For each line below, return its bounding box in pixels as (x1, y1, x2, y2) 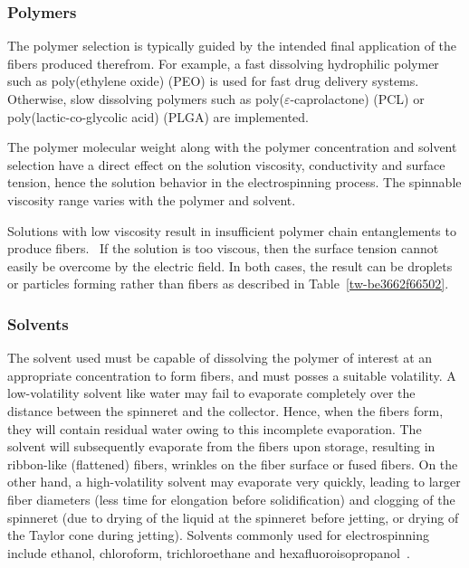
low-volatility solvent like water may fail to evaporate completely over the (7, 383, 416, 402)
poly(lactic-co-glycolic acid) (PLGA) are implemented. (7, 107, 310, 126)
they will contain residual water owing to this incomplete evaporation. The (7, 419, 422, 438)
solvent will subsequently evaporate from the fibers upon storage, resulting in (7, 437, 435, 456)
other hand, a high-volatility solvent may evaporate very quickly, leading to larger (7, 472, 461, 491)
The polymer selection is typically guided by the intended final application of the (7, 36, 457, 55)
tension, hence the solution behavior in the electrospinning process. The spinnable (7, 173, 462, 192)
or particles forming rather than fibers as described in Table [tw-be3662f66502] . (7, 274, 449, 293)
